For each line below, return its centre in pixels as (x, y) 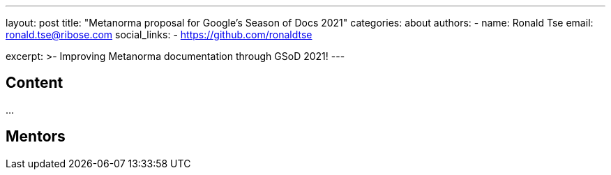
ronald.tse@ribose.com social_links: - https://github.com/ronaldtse (159, 35)
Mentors (36, 137)
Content (35, 83)
